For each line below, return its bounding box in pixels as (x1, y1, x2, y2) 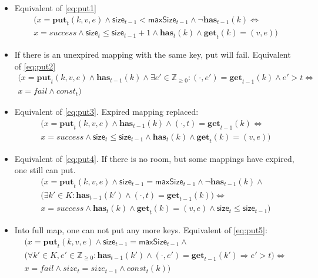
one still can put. (14, 164, 76, 176)
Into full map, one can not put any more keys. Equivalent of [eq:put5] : (14, 224, 267, 236)
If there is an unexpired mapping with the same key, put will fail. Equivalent (14, 48, 291, 61)
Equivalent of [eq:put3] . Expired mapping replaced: (14, 105, 199, 118)
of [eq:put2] (14, 59, 56, 72)
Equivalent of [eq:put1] (14, 2, 96, 14)
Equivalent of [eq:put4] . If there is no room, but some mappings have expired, (14, 152, 294, 164)
